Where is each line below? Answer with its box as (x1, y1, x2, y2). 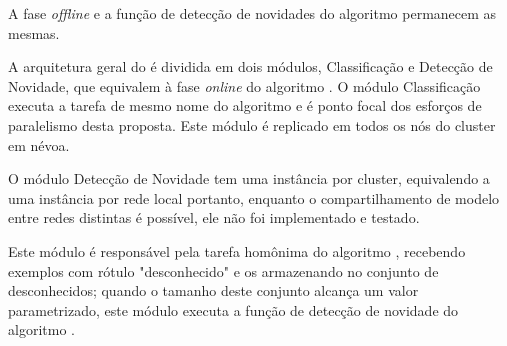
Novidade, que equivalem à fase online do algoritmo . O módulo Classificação (8, 75, 481, 96)
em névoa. (8, 134, 70, 155)
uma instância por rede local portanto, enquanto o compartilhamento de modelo (8, 187, 500, 208)
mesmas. (8, 22, 60, 43)
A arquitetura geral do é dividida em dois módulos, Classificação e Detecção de (8, 56, 493, 77)
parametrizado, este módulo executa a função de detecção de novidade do (8, 299, 459, 320)
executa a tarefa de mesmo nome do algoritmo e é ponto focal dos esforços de (8, 95, 482, 116)
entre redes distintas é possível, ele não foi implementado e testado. (8, 207, 420, 228)
